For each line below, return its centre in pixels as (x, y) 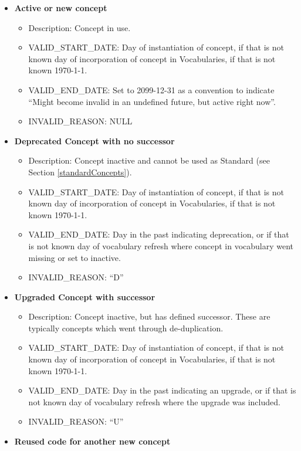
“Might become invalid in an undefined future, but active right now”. (152, 101)
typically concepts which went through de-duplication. (126, 328)
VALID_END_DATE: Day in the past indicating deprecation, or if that (159, 234)
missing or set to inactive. (75, 257)
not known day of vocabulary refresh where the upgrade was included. (154, 401)
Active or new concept (61, 8)
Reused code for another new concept (92, 441)
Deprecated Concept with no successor (94, 140)
